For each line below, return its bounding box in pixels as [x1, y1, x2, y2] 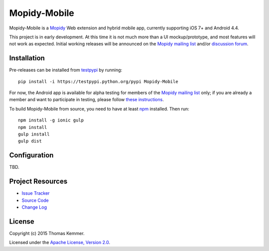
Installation [9, 54, 45, 62]
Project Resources [9, 177, 68, 186]
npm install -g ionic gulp [18, 118, 84, 123]
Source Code [21, 197, 49, 203]
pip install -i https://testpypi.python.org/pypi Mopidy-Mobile [18, 79, 179, 84]
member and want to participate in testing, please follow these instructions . [9, 97, 164, 103]
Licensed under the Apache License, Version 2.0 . [9, 240, 111, 246]
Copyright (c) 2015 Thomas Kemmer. [9, 230, 85, 236]
